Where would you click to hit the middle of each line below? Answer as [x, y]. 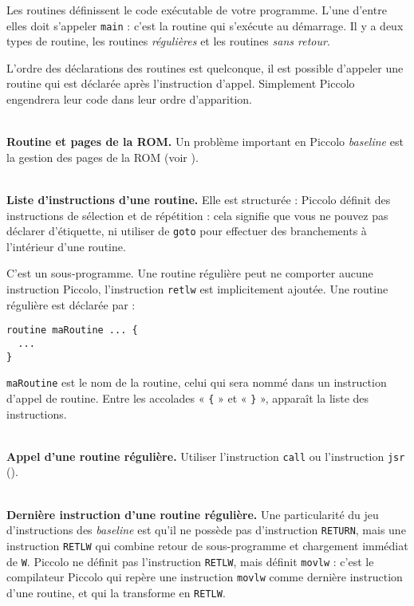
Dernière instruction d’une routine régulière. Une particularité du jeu [193, 514]
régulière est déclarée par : [71, 304]
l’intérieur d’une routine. [66, 246]
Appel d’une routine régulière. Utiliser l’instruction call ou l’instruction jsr [206, 456]
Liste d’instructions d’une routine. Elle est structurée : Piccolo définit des [199, 199]
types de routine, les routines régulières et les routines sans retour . [168, 41]
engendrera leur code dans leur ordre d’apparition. [130, 99]
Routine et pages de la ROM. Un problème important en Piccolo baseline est [205, 142]
